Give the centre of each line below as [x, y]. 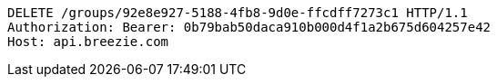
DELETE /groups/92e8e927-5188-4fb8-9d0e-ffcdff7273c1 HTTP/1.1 [238, 13]
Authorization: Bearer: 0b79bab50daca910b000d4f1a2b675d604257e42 [249, 27]
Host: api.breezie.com [88, 42]
